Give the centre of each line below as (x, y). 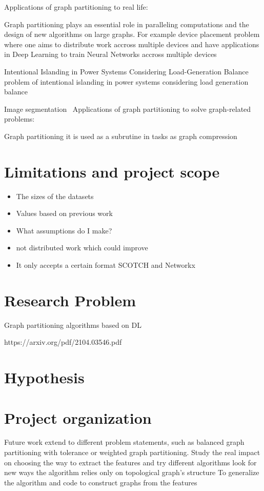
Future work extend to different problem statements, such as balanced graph (124, 442)
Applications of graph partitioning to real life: (76, 7)
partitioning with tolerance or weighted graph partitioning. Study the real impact (132, 452)
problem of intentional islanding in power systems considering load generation (126, 81)
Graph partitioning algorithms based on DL (73, 325)
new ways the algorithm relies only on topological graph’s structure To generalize (132, 472)
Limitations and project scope (112, 171)
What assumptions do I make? (64, 230)
